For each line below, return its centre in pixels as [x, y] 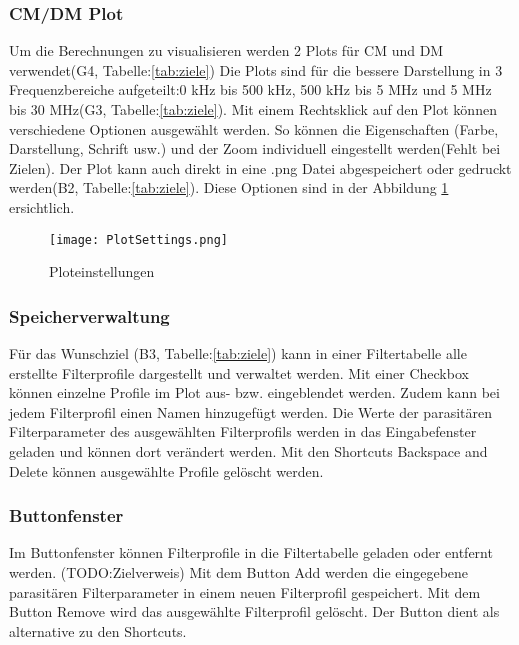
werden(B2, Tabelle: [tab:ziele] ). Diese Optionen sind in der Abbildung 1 [229, 187]
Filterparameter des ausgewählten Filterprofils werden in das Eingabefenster [243, 431]
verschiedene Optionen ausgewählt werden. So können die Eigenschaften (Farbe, [254, 128]
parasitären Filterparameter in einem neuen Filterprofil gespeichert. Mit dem [245, 591]
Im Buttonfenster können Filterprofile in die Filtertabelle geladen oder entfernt [251, 552]
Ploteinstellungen [102, 271]
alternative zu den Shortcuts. [98, 630]
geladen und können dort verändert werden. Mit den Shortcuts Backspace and [248, 451]
